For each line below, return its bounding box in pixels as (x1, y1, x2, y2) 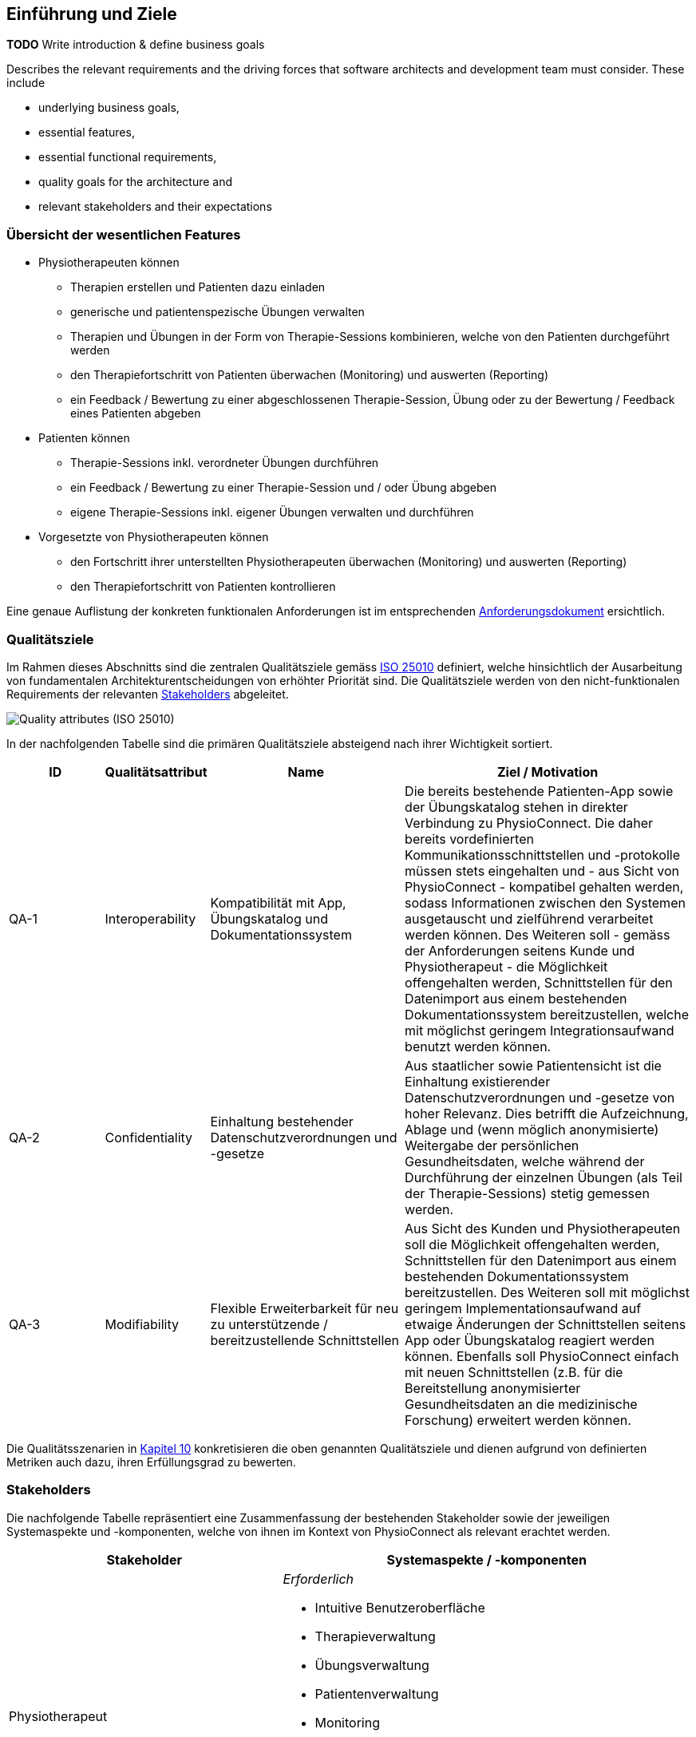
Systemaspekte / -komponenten (386, 1551, 587, 1568)
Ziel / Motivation (496, 763, 599, 780)
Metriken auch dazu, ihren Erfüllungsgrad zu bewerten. (6, 1454, 296, 1469)
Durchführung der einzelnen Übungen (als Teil (405, 1169, 682, 1185)
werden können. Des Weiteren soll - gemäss (405, 926, 670, 943)
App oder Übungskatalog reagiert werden (405, 1331, 654, 1348)
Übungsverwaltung (314, 1656, 429, 1673)
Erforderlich (283, 1570, 354, 1587)
